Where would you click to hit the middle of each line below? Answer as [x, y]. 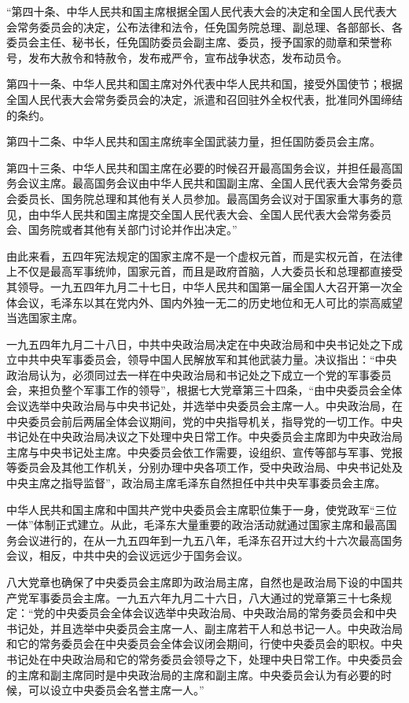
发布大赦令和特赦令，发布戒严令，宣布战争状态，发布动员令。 [188, 57]
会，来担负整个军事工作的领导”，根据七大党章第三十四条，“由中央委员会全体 [204, 390]
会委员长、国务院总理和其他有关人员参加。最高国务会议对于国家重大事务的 [199, 198]
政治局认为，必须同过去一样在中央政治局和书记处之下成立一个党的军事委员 [199, 374]
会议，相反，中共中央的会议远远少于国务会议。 [127, 555]
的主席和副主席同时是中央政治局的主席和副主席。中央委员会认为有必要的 [193, 674]
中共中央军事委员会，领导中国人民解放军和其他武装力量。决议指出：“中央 [207, 359]
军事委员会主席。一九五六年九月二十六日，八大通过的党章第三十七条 [204, 597]
